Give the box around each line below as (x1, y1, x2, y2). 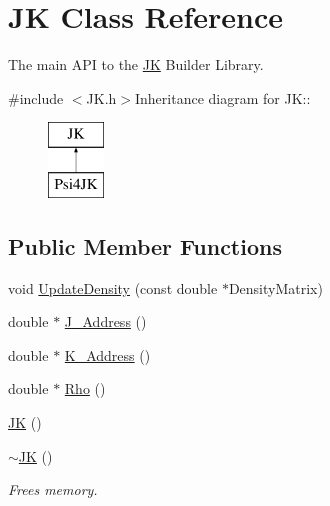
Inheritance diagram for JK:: (134, 87, 311, 108)
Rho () (64, 378, 106, 399)
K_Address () (64, 344, 151, 365)
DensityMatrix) (228, 277, 323, 298)
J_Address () (64, 311, 147, 332)
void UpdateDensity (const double (8, 277, 218, 298)
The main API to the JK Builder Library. (8, 54, 264, 75)
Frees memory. (8, 479, 98, 500)
